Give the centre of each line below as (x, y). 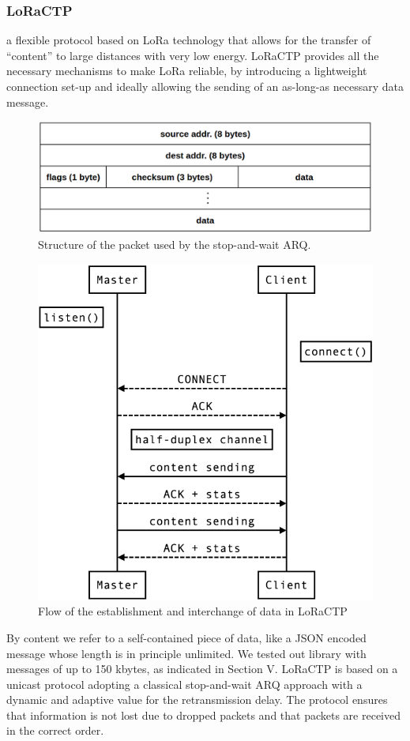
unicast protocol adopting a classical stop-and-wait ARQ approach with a (184, 684)
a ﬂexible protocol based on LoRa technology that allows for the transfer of (189, 40)
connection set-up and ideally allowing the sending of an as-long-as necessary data (205, 86)
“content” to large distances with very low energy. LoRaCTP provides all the (193, 55)
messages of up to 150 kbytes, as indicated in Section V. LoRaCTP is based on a (202, 669)
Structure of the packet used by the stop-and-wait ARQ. (175, 244)
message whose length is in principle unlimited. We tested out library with (186, 653)
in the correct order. (55, 730)
